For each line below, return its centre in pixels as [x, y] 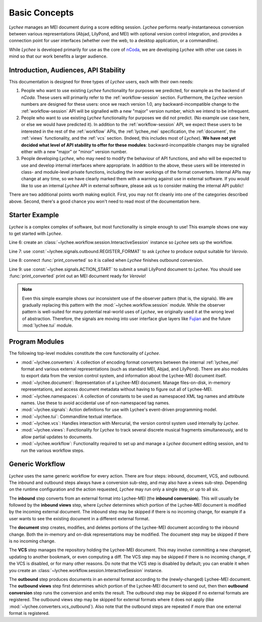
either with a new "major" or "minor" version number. [74, 152]
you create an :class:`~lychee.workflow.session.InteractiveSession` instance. [86, 570]
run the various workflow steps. [53, 450]
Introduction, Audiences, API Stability [67, 70]
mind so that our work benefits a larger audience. [58, 56]
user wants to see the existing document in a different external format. [79, 518]
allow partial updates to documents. [57, 437]
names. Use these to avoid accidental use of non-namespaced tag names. [95, 403]
